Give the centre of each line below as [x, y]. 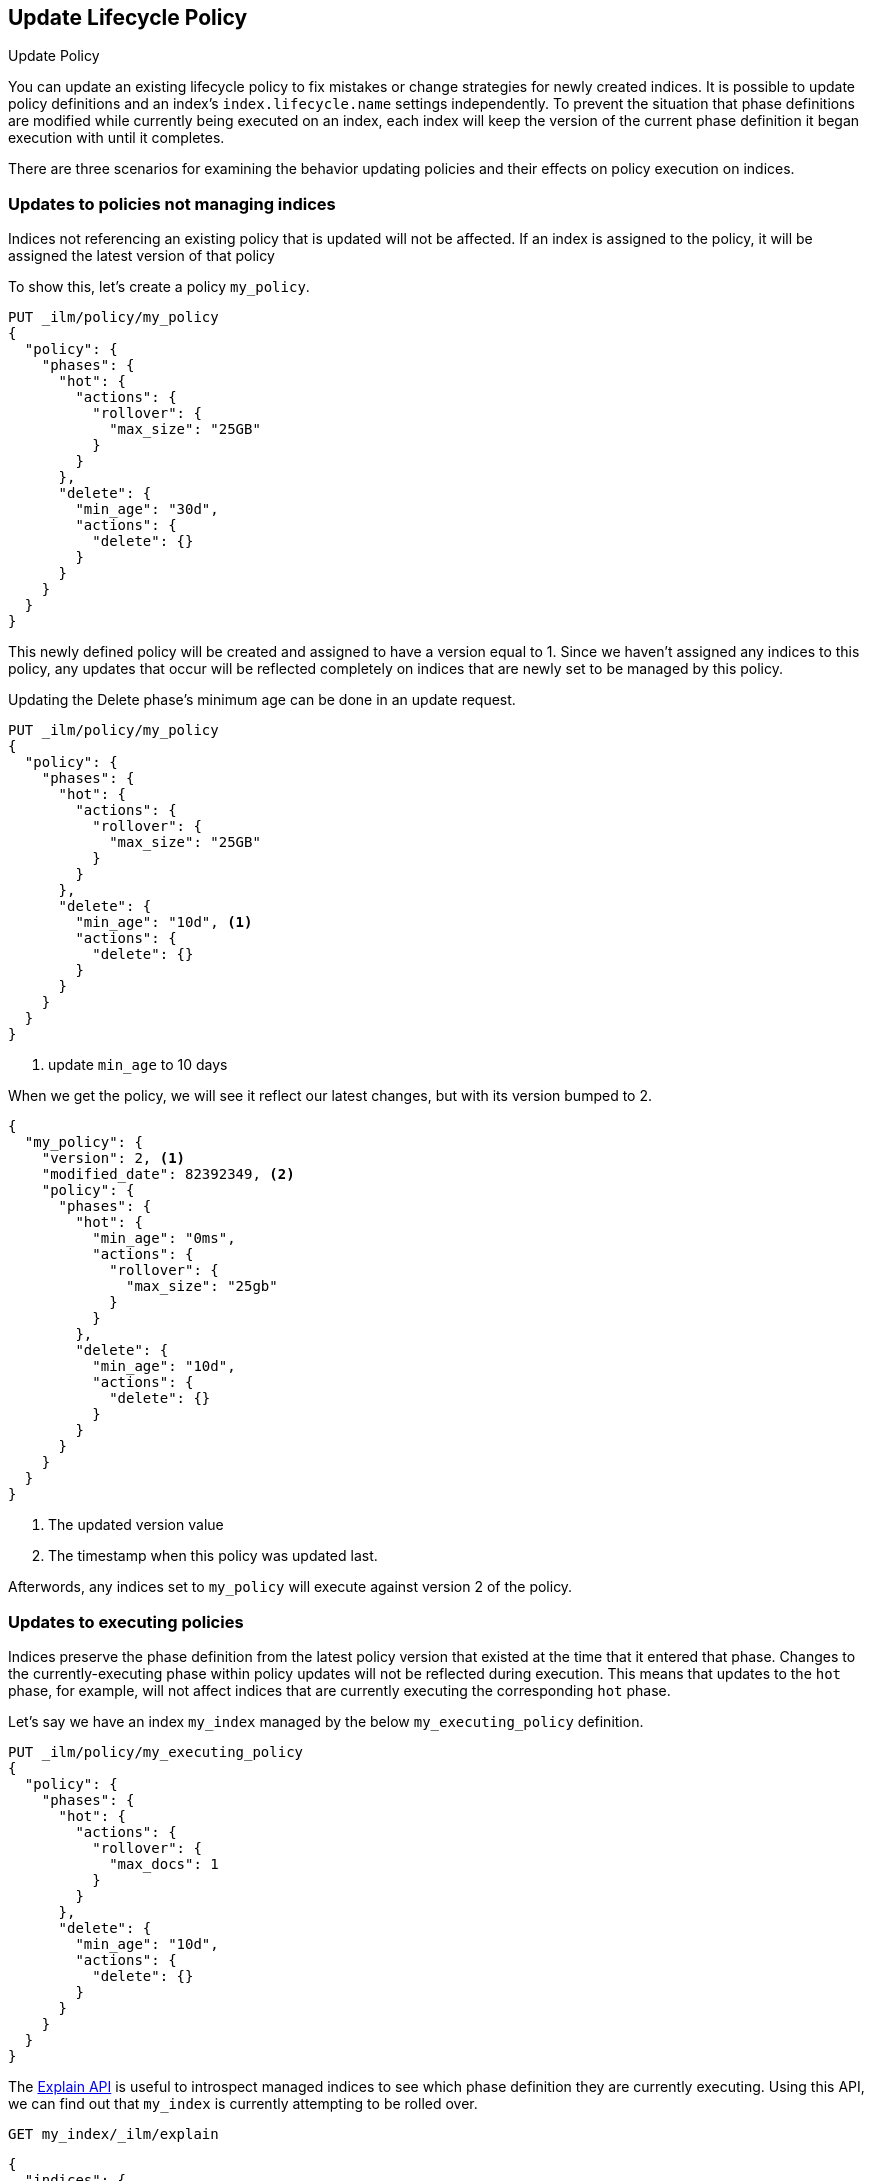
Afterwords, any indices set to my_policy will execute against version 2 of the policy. [290, 1587]
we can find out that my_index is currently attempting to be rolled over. [243, 2103]
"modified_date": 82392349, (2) [168, 1174]
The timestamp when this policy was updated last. [213, 1556]
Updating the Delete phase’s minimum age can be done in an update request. [262, 700]
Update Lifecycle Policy [128, 17]
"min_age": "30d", [147, 509]
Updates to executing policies [126, 1621]
